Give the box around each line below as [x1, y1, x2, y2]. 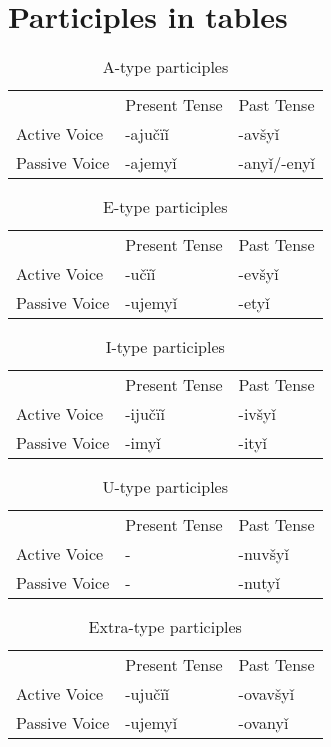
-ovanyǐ [238, 711, 289, 735]
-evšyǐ [238, 262, 279, 286]
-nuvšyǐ [238, 542, 289, 566]
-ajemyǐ [125, 151, 177, 175]
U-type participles [102, 475, 228, 499]
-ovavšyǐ [238, 682, 295, 706]
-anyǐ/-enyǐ [238, 151, 316, 175]
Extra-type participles [88, 615, 242, 639]
